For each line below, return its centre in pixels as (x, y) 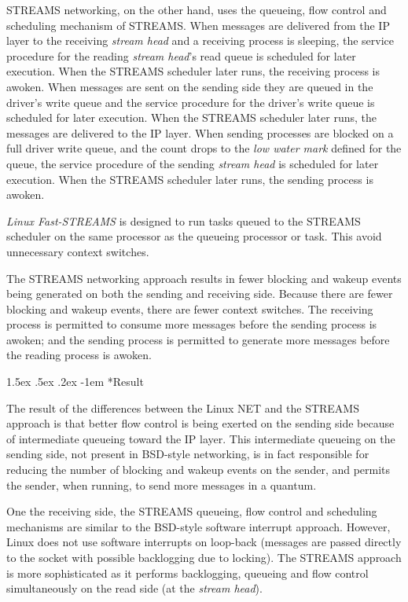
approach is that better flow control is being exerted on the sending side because (200, 423)
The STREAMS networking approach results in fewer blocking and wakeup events (204, 278)
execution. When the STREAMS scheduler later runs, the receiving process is (193, 71)
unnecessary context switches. (78, 251)
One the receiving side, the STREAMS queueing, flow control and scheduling (192, 511)
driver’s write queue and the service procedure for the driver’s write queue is (191, 102)
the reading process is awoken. (79, 355)
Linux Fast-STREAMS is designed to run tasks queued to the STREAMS (184, 220)
